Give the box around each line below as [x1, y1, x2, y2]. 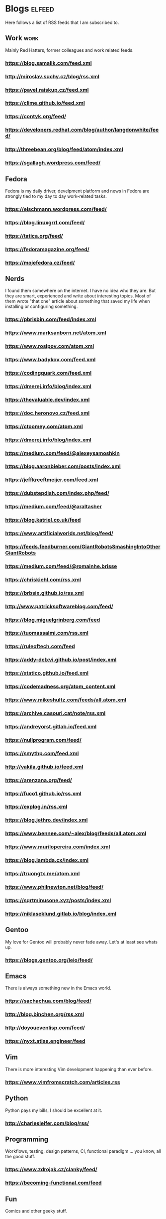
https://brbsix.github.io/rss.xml [5, 589, 84, 596]
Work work [5, 34, 39, 42]
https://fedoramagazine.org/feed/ [5, 246, 89, 253]
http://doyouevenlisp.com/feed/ [5, 1024, 85, 1031]
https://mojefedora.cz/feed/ [5, 259, 75, 266]
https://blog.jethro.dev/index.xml [5, 816, 88, 823]
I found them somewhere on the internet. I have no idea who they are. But [5, 287, 156, 294]
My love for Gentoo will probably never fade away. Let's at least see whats [5, 939, 158, 945]
